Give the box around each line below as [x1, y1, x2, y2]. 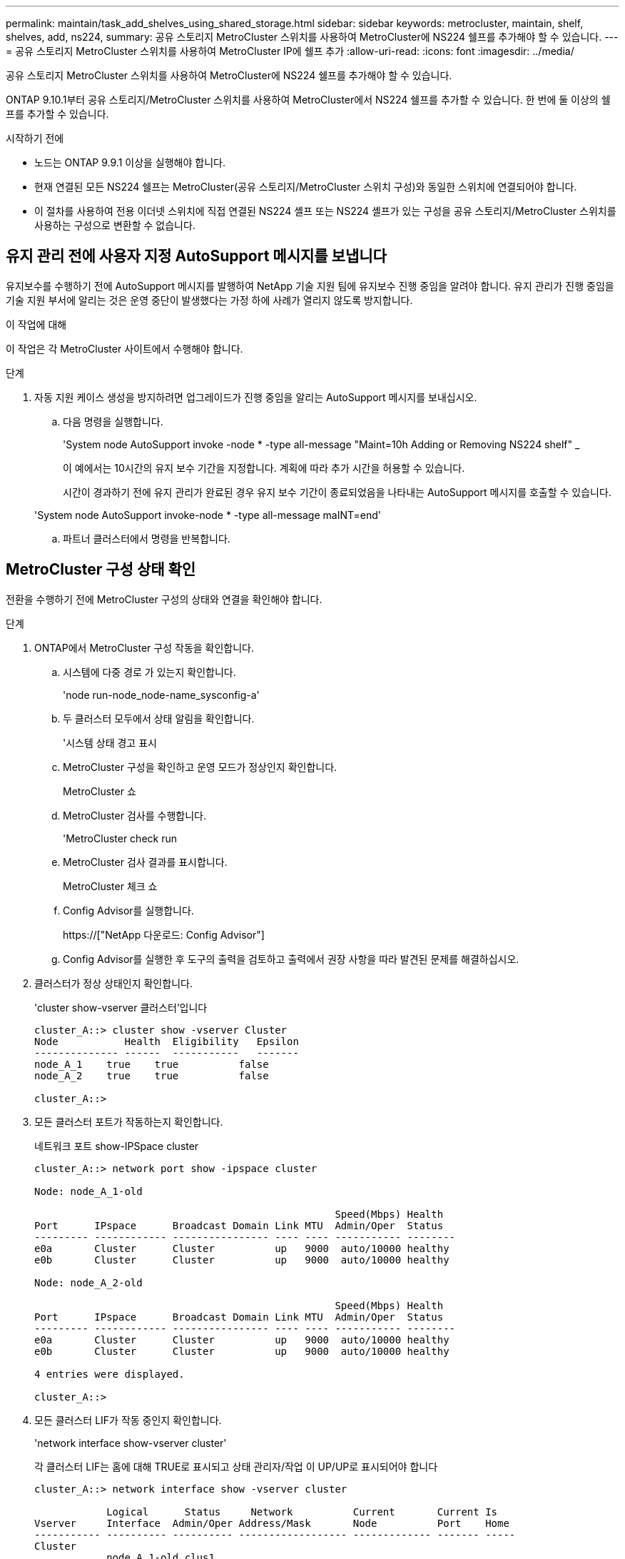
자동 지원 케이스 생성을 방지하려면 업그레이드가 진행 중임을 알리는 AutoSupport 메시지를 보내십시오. [34, 390, 477, 403]
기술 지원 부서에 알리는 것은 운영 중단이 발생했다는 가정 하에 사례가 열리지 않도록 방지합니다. [6, 293, 413, 306]
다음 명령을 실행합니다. [63, 415, 163, 428]
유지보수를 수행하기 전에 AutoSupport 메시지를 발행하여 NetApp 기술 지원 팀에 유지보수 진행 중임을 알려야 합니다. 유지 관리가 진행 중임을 [6, 279, 614, 292]
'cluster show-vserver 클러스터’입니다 [34, 1001, 208, 1014]
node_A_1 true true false [34, 1058, 269, 1070]
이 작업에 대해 [6, 318, 67, 331]
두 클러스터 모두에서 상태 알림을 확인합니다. [63, 712, 255, 725]
